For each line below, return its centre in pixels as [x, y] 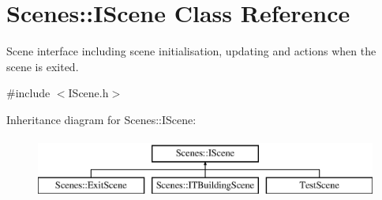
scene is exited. [43, 66]
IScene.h [88, 93]
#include [28, 93]
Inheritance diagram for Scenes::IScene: [101, 119]
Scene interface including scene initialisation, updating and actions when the [191, 51]
